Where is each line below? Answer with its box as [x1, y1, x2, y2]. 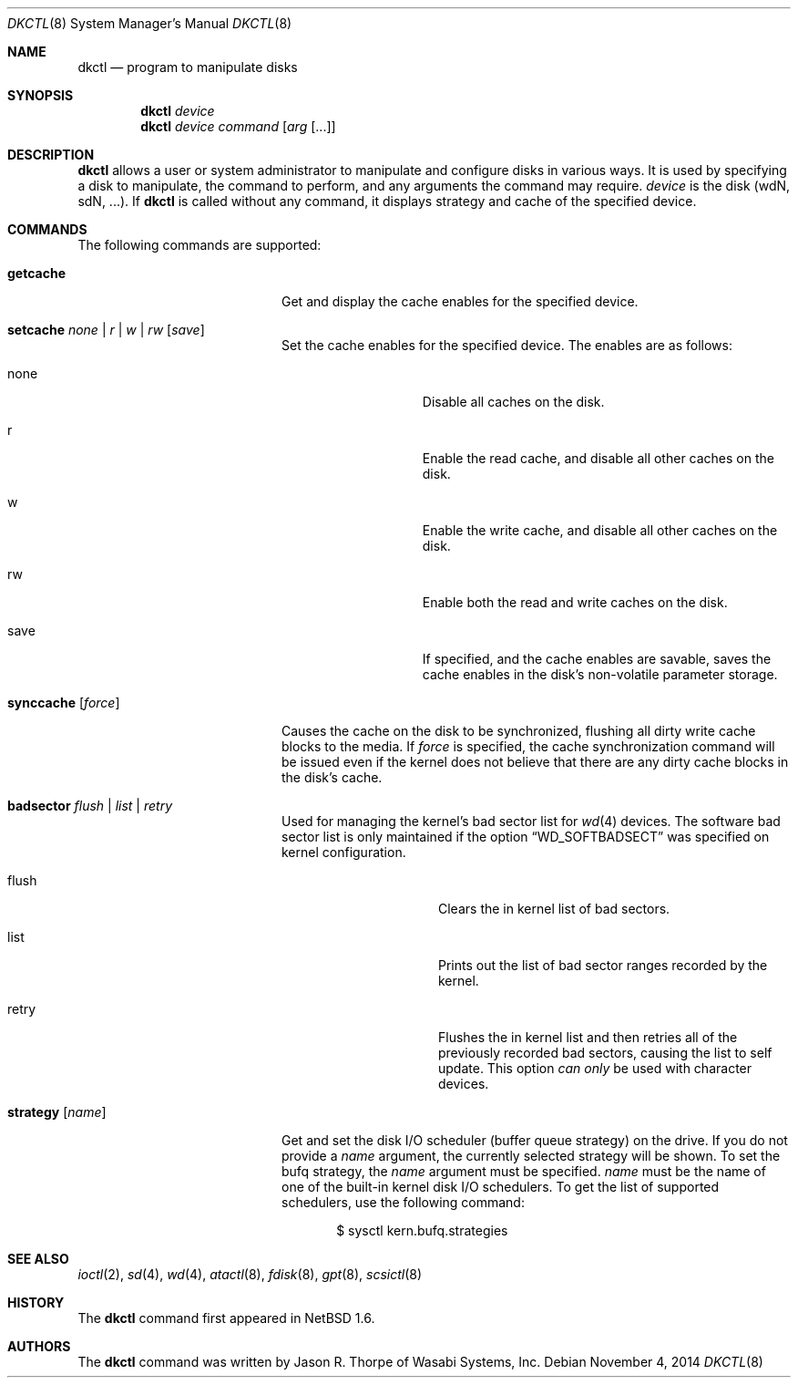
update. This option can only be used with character [438, 1060, 752, 1076]
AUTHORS [7, 1338, 71, 1354]
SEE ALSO [7, 1251, 69, 1266]
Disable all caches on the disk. [422, 394, 605, 409]
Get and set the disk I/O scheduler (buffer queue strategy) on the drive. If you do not [281, 1132, 788, 1148]
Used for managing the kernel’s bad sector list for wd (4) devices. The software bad [281, 813, 781, 829]
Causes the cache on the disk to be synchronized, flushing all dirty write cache [281, 723, 756, 739]
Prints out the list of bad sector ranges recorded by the [438, 957, 768, 973]
